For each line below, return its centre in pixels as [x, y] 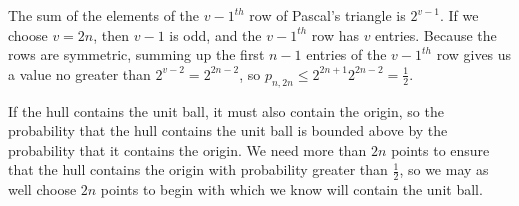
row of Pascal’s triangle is [327, 15]
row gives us [474, 54]
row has [335, 34]
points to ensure [440, 149]
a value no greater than [79, 73]
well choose [42, 189]
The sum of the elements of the [104, 15]
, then [111, 34]
